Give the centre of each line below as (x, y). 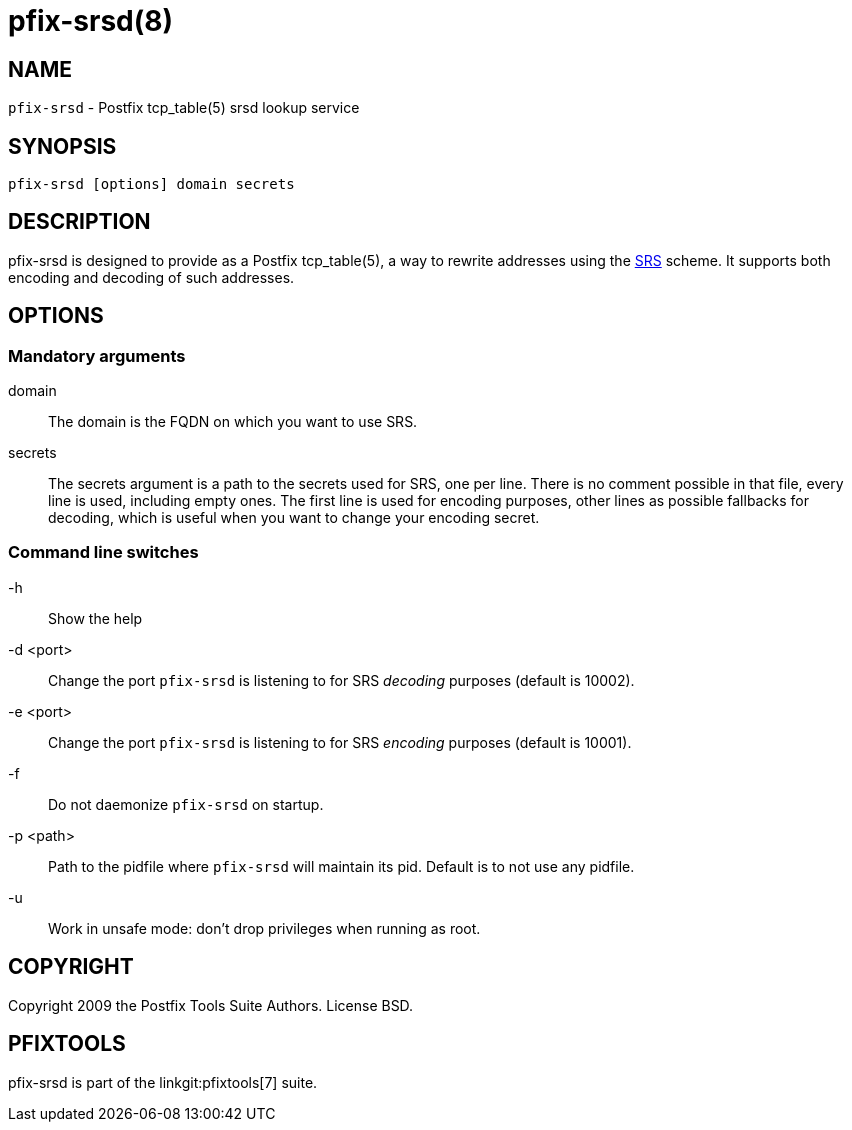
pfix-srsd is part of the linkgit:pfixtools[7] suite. (163, 1082)
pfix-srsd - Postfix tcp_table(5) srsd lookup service (184, 108)
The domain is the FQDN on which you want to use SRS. (233, 422)
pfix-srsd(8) (91, 21)
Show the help (95, 618)
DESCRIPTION (79, 222)
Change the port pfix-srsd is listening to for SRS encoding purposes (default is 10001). (340, 742)
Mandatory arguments (97, 355)
